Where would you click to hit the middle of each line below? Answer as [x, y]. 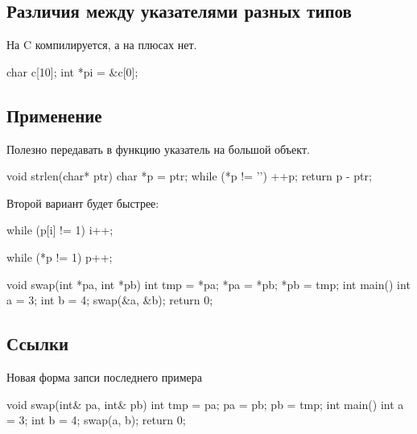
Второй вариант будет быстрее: [83, 203]
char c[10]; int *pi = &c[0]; [72, 71]
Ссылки [38, 343]
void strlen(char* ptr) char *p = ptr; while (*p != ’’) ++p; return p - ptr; [189, 176]
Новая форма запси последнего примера [104, 376]
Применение [54, 115]
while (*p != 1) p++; [60, 256]
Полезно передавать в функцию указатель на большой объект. [158, 149]
